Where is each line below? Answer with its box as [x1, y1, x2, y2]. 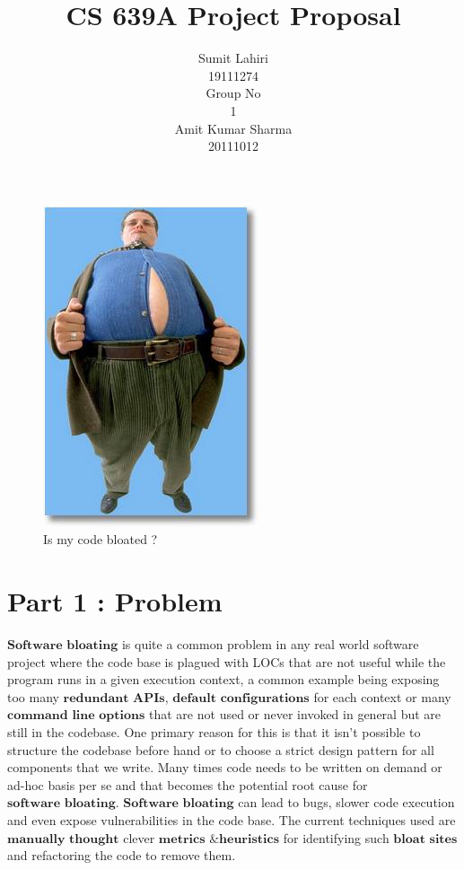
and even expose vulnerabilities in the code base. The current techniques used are [7, 810, 456, 829]
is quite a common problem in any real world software [121, 635, 419, 653]
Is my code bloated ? [43, 530, 158, 549]
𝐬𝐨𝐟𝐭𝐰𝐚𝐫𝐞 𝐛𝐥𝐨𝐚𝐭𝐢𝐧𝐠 [7, 797, 116, 811]
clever [123, 828, 155, 847]
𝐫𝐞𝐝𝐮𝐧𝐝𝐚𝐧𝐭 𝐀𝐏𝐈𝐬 [63, 691, 165, 705]
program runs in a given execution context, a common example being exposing [7, 670, 440, 689]
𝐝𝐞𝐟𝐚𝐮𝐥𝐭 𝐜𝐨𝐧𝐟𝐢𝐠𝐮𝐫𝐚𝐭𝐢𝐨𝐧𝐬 [172, 691, 310, 705]
